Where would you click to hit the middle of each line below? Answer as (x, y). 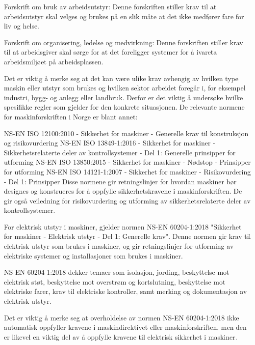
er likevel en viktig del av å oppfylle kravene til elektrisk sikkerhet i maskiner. (121, 336)
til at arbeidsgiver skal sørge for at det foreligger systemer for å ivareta (111, 52)
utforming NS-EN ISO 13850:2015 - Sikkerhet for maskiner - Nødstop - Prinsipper (127, 162)
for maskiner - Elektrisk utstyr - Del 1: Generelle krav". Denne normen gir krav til (127, 236)
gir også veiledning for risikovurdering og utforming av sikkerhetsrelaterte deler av (127, 200)
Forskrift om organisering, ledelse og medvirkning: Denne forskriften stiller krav (124, 42)
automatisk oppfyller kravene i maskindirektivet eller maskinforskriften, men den (125, 327)
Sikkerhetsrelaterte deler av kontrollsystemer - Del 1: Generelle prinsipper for (120, 152)
